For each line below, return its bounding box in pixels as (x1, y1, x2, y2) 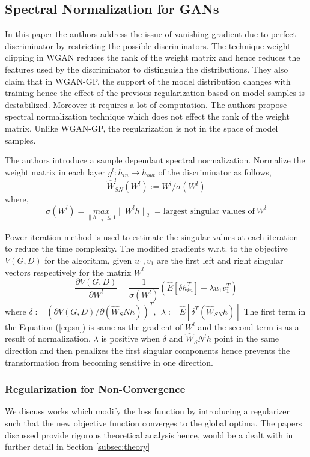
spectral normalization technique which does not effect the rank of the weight (5, 110, 290, 123)
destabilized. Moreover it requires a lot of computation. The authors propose (5, 98, 287, 110)
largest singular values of (163, 207, 255, 216)
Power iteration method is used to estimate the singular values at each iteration (5, 230, 299, 243)
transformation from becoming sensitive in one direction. (5, 356, 213, 368)
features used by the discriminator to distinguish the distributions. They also (5, 62, 288, 75)
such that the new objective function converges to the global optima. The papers (5, 417, 302, 429)
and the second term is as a (198, 320, 299, 333)
